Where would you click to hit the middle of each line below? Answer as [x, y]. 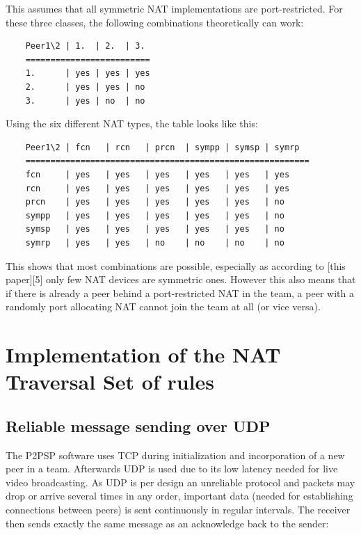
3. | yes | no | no [85, 101]
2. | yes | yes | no [85, 87]
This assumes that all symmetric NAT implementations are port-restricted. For [174, 8]
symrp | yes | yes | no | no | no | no [155, 242]
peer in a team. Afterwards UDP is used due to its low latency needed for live [172, 469]
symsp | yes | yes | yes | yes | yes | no [155, 229]
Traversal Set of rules [110, 382]
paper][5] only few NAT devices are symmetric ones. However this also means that [181, 279]
